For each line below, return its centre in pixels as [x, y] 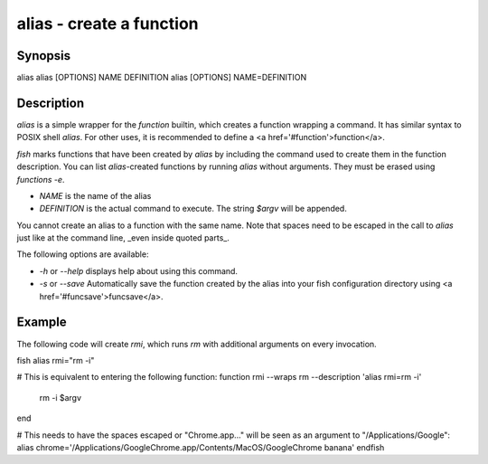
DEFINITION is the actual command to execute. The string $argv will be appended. [193, 209]
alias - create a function [108, 24]
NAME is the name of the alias [95, 195]
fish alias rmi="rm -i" [56, 360]
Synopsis [44, 56]
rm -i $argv [60, 397]
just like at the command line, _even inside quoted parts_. [123, 238]
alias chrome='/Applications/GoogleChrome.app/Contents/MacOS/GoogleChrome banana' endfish [201, 447]
